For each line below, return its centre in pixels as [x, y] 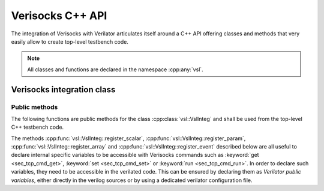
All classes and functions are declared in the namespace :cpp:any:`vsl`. [115, 69]
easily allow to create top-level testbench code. [70, 41]
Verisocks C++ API [59, 16]
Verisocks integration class [63, 90]
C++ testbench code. [37, 127]
